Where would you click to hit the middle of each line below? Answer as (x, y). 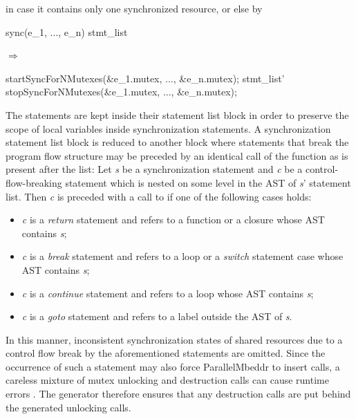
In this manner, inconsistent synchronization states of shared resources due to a (174, 339)
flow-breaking (34, 182)
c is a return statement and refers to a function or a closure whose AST (173, 220)
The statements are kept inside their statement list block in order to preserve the (177, 114)
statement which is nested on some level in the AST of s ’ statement (208, 182)
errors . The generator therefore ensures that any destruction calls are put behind (178, 394)
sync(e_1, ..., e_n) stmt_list (67, 31)
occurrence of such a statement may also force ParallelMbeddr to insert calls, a (173, 366)
